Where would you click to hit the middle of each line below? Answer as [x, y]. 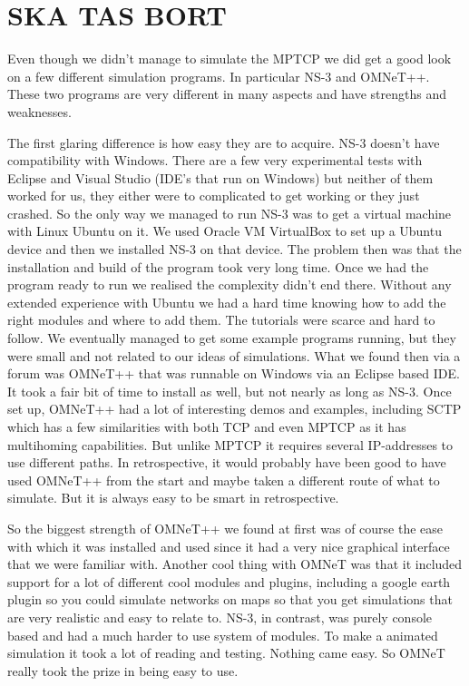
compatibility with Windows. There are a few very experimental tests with [215, 160]
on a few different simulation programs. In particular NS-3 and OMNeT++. [219, 76]
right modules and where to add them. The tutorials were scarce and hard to [221, 320]
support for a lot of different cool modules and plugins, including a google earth [229, 581]
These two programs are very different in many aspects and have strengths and [227, 94]
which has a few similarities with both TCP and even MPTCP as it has [207, 426]
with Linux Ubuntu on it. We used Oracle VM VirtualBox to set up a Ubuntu [225, 231]
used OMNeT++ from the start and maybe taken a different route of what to [224, 480]
